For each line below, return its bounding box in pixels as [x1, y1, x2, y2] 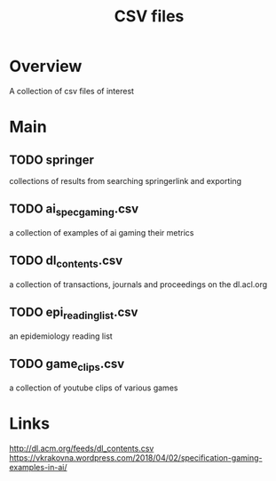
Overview [9, 56, 83, 76]
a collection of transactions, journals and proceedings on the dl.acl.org [9, 278, 268, 290]
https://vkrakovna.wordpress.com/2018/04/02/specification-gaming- [9, 452, 263, 463]
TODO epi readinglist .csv [9, 305, 138, 322]
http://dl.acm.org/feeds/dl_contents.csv [9, 443, 154, 453]
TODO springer [9, 152, 95, 167]
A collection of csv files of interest [9, 85, 135, 96]
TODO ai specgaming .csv [9, 202, 139, 219]
